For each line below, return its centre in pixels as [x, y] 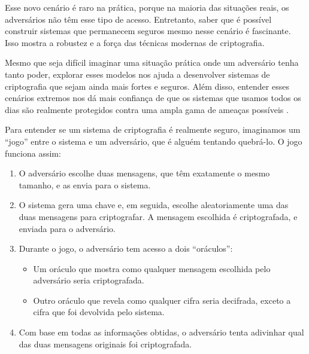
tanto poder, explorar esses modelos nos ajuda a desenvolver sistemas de [137, 74]
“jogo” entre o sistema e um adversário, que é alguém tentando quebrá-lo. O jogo [154, 141]
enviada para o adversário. [67, 228]
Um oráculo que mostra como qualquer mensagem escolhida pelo [152, 268]
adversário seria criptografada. [89, 280]
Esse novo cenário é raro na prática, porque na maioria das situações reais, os [147, 7]
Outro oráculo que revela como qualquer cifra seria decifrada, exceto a [162, 300]
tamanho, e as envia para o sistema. [85, 184]
